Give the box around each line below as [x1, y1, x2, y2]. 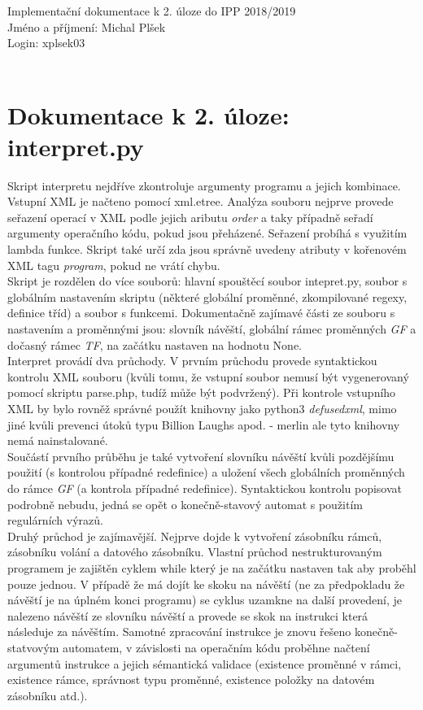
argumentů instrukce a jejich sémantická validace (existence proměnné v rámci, [7, 655, 402, 672]
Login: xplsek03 [7, 34, 85, 51]
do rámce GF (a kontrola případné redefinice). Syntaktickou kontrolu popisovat [7, 479, 403, 496]
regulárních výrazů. [7, 512, 103, 529]
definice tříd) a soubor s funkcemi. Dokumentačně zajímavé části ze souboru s [7, 304, 395, 321]
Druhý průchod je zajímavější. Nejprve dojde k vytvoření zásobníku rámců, [7, 527, 382, 544]
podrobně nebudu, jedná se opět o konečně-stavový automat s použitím [7, 495, 364, 512]
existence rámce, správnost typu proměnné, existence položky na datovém [7, 671, 375, 688]
